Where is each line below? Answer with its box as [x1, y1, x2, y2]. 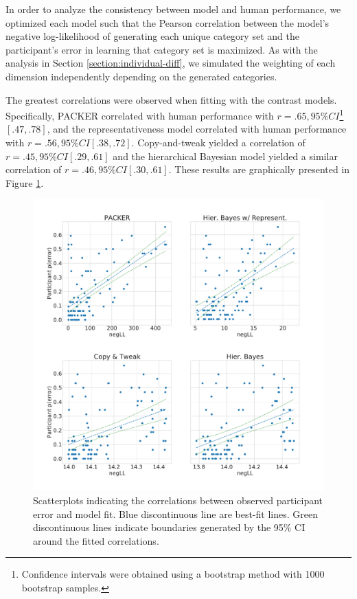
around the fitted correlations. [33, 533, 159, 547]
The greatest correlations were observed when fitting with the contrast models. [5, 92, 337, 106]
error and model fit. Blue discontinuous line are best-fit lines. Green [33, 506, 318, 521]
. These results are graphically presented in [168, 162, 350, 177]
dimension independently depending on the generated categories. [5, 69, 277, 83]
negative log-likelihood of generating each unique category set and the [5, 29, 299, 43]
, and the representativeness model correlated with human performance [47, 122, 347, 136]
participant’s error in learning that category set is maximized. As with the [5, 42, 318, 56]
